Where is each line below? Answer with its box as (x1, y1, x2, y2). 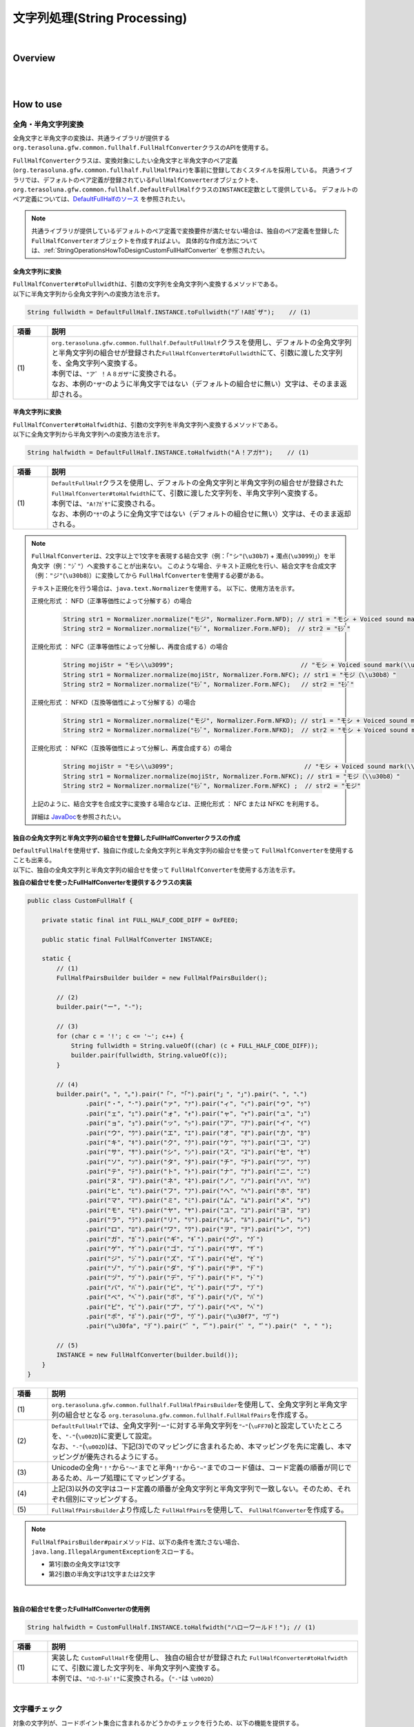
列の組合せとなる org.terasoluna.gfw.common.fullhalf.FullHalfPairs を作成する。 (51, 1410, 313, 1420)
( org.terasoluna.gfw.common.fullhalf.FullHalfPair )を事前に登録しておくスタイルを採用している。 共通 (12, 166, 335, 174)
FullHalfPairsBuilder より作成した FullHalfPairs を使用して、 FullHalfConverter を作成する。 (51, 1505, 348, 1515)
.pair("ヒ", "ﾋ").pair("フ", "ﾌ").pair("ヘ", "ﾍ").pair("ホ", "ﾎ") (85, 1187, 311, 1194)
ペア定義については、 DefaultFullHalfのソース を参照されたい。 (12, 195, 189, 203)
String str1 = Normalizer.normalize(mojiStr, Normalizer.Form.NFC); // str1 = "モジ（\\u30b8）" (63, 671, 397, 678)
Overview (12, 53, 56, 64)
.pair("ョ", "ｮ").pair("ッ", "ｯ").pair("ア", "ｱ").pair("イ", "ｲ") (85, 1119, 311, 1127)
